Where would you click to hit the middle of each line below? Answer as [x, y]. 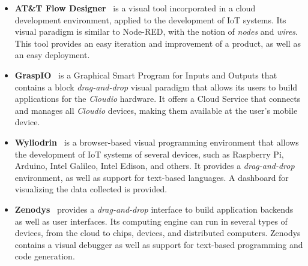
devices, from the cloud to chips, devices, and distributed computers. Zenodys [158, 233]
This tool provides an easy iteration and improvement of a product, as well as [158, 43]
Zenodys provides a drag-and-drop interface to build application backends [154, 209]
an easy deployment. [52, 55]
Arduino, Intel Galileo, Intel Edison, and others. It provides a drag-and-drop [155, 166]
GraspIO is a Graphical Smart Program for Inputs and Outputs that [146, 75]
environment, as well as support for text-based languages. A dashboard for [152, 177]
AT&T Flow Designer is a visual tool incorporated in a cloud [135, 8]
